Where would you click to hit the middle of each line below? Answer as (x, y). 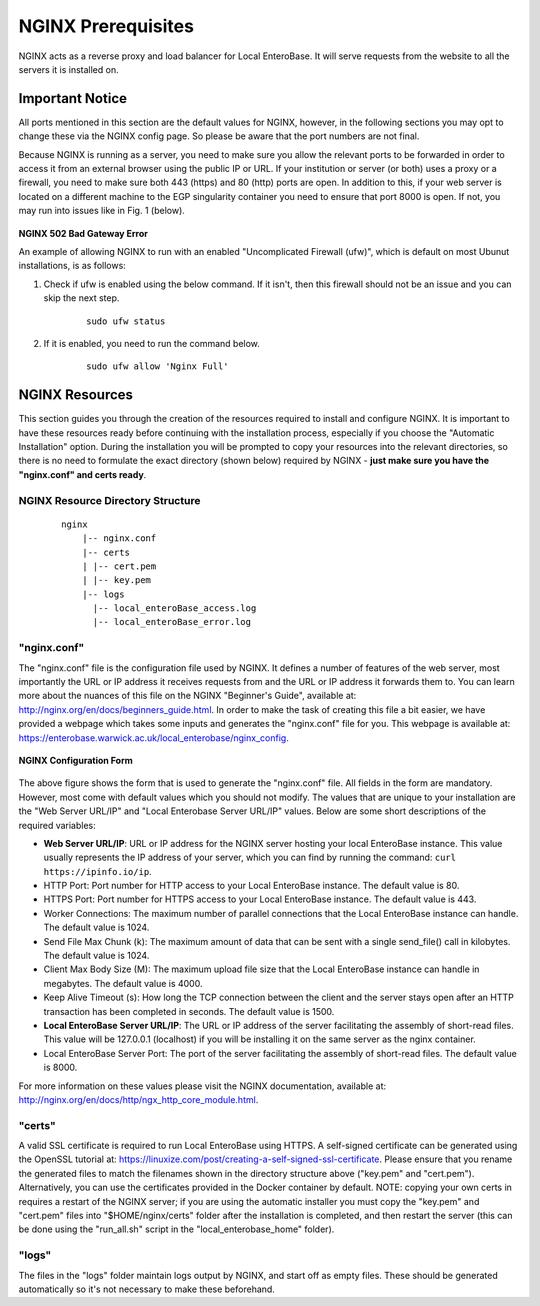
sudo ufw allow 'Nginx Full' (157, 366)
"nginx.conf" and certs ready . (82, 474)
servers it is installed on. (68, 69)
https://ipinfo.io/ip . (97, 871)
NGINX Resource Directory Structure (109, 500)
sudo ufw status (126, 321)
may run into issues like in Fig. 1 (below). (101, 211)
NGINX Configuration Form (76, 760)
